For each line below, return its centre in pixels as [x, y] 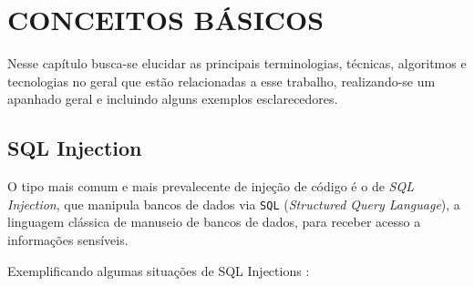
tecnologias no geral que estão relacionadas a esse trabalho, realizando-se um [222, 81]
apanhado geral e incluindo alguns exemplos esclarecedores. [173, 99]
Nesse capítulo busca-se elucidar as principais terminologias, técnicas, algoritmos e [237, 63]
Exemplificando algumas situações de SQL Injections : [159, 270]
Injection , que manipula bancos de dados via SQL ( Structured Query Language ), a [234, 204]
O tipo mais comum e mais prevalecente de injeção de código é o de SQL [211, 186]
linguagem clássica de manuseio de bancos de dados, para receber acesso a [214, 222]
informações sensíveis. [68, 239]
